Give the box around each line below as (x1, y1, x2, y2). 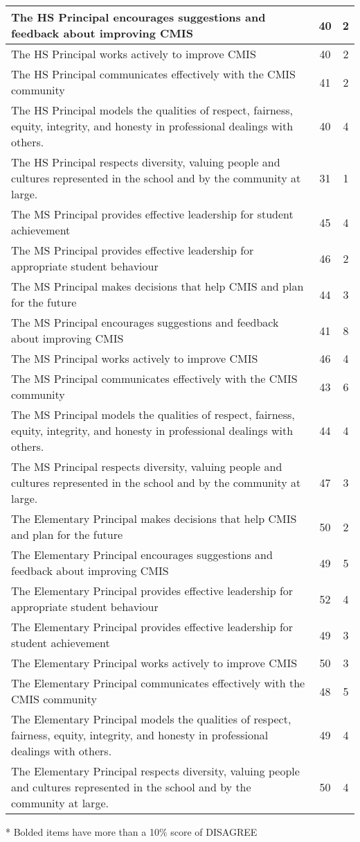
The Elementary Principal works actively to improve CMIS (11, 655, 298, 671)
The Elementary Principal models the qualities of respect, (11, 711, 291, 727)
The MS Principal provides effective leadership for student (11, 206, 294, 222)
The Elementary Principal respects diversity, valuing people (11, 763, 300, 779)
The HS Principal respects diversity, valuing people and (11, 154, 280, 170)
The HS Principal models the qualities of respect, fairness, (11, 102, 294, 118)
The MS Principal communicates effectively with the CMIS (11, 370, 298, 386)
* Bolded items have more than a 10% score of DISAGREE (6, 825, 258, 839)
